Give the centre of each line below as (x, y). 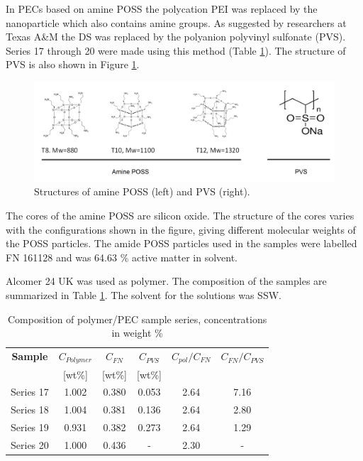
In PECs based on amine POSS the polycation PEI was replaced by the (162, 9)
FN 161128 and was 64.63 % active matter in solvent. (122, 257)
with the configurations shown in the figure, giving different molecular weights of (181, 229)
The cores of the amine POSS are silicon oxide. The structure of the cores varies (180, 215)
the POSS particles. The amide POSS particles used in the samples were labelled (181, 243)
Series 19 (30, 427)
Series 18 (30, 410)
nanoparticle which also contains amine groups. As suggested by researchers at (176, 22)
